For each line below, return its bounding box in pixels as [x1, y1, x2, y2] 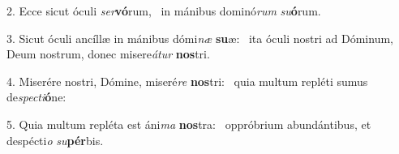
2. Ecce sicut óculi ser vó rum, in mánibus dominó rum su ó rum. [6, 2, 321, 19]
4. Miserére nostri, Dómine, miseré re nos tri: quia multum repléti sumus [6, 72, 368, 89]
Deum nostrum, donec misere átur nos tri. [6, 45, 210, 62]
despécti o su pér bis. [6, 131, 104, 148]
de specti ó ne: [6, 88, 66, 105]
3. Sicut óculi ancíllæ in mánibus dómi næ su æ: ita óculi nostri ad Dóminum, [6, 29, 393, 46]
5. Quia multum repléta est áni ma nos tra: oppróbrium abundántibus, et [6, 115, 371, 132]
